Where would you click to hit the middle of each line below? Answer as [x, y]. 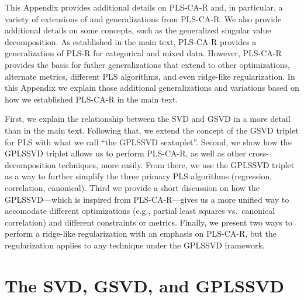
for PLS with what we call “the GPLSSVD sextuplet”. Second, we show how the [148, 142]
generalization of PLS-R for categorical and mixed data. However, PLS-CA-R [143, 53]
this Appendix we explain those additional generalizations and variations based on [152, 88]
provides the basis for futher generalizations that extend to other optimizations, [147, 64]
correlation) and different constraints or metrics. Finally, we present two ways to [148, 222]
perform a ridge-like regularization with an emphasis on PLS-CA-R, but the [141, 233]
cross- [259, 153]
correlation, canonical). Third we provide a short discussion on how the [132, 187]
